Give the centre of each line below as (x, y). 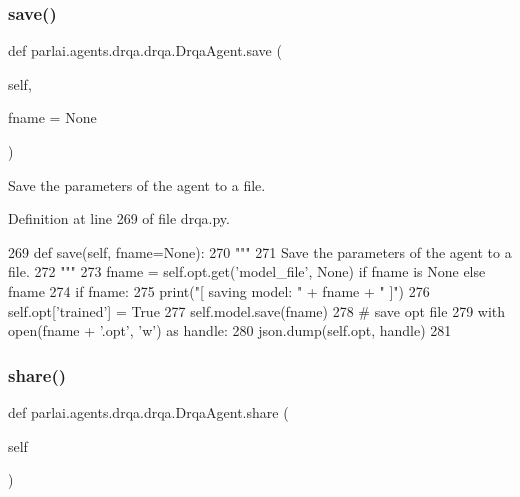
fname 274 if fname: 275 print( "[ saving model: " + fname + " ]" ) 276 (219, 290)
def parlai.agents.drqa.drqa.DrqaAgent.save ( (145, 50)
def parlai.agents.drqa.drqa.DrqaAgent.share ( (148, 411)
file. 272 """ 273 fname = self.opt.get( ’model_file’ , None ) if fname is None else (247, 271)
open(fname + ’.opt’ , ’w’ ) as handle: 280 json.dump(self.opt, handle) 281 (230, 330)
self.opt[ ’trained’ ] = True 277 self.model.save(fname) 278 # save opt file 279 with (257, 310)
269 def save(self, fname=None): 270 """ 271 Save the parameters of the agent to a (260, 251)
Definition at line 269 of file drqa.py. (119, 218)
